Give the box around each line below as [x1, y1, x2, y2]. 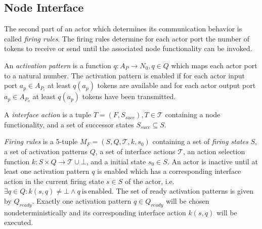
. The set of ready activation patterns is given [112, 186, 253, 196]
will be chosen [165, 195, 209, 206]
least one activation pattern [4, 166, 90, 176]
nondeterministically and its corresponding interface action [4, 207, 186, 217]
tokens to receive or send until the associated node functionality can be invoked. [4, 43, 252, 54]
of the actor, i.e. [124, 175, 174, 186]
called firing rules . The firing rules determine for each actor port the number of [4, 33, 249, 43]
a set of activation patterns [4, 146, 88, 156]
